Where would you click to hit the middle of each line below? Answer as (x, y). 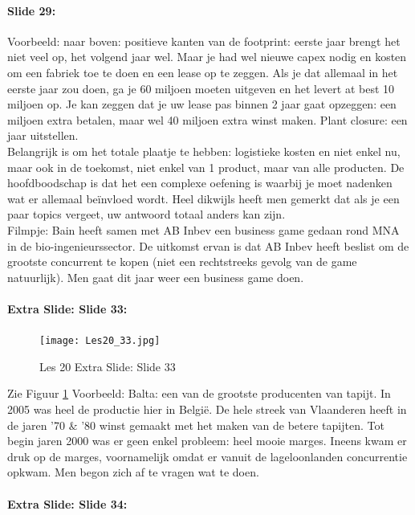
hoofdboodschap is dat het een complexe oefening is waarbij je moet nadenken (200, 183)
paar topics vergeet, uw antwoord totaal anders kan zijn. (146, 214)
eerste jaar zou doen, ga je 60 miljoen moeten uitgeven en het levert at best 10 (201, 88)
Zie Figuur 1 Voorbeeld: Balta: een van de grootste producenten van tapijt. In (199, 393)
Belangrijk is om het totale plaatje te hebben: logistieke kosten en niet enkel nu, (204, 151)
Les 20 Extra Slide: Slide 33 (108, 366)
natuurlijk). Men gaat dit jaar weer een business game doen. (156, 277)
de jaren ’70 (36, 425)
